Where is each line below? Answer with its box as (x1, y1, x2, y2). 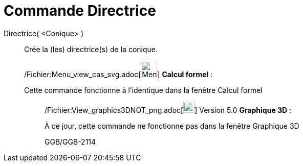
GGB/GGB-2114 (45, 137, 96, 146)
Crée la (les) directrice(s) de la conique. (24, 44, 158, 54)
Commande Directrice (4, 2, 156, 19)
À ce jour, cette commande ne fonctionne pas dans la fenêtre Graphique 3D (45, 121, 299, 130)
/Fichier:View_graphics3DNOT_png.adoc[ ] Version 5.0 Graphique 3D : (45, 105, 292, 114)
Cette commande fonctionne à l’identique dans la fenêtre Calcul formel (24, 85, 263, 94)
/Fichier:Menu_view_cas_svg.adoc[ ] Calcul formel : (24, 69, 213, 79)
